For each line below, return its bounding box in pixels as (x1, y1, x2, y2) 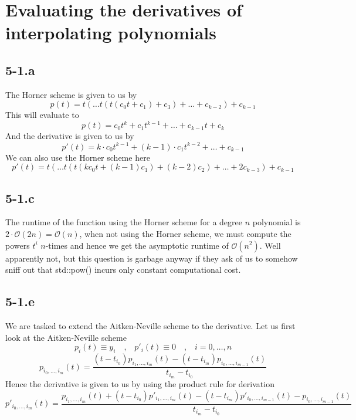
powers (5, 239, 30, 251)
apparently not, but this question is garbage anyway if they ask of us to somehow (5, 252, 298, 264)
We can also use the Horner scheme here (5, 151, 150, 163)
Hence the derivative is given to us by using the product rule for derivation (5, 378, 274, 389)
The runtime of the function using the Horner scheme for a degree (5, 216, 242, 228)
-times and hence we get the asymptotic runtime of (45, 239, 229, 251)
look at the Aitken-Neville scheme (5, 331, 127, 343)
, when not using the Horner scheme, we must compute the (79, 227, 291, 239)
